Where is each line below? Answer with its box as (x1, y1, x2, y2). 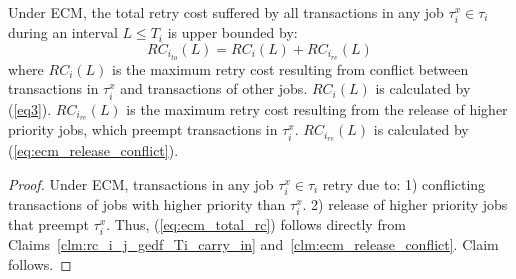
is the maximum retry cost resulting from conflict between (111, 58, 469, 79)
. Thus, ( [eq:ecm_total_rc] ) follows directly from (106, 214, 406, 235)
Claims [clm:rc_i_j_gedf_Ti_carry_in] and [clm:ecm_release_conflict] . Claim (8, 234, 499, 255)
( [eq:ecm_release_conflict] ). (8, 140, 179, 161)
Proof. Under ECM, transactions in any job (8, 173, 274, 194)
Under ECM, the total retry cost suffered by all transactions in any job (8, 2, 444, 22)
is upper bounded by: (167, 22, 298, 43)
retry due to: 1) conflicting (322, 173, 486, 194)
